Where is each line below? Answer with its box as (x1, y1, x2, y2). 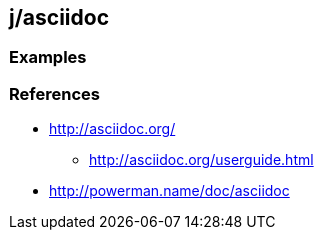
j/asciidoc (9, 5, 110, 30)
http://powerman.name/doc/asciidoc (49, 182, 290, 200)
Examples (9, 47, 87, 68)
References (9, 83, 100, 104)
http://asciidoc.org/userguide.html (89, 151, 314, 169)
